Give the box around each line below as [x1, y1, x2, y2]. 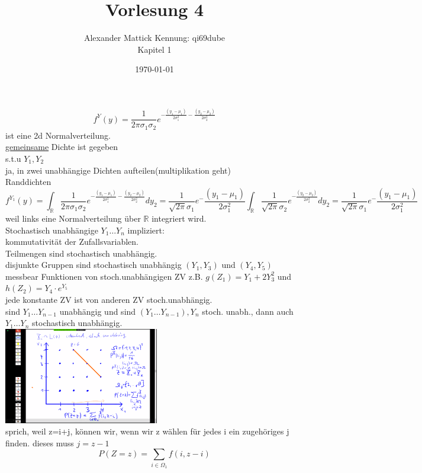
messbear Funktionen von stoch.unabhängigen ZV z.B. [5, 270, 203, 282]
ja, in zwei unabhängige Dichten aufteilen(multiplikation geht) [5, 164, 231, 176]
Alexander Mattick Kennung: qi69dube [83, 31, 226, 44]
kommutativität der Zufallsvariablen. [5, 235, 138, 248]
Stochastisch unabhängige [5, 223, 98, 236]
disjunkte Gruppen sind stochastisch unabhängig [5, 258, 182, 271]
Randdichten [5, 175, 51, 188]
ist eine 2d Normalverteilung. [5, 129, 111, 141]
